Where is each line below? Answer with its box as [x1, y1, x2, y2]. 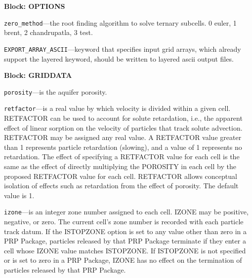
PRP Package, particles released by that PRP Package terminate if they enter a [4, 236, 246, 246]
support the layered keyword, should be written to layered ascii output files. [4, 53, 234, 64]
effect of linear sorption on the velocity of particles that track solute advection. [4, 122, 243, 133]
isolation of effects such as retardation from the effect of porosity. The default [4, 180, 239, 191]
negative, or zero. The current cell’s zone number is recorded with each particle [4, 216, 244, 226]
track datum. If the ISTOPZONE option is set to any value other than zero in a [4, 226, 247, 236]
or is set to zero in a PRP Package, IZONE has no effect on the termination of [4, 255, 242, 265]
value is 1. [4, 190, 35, 200]
